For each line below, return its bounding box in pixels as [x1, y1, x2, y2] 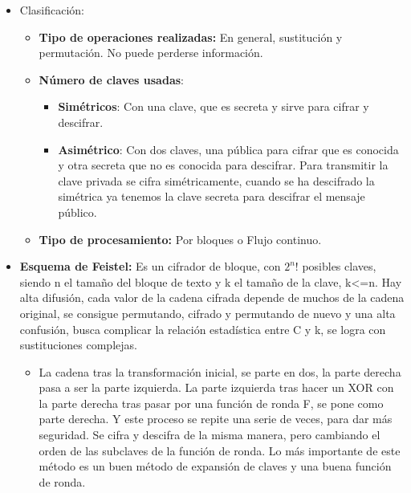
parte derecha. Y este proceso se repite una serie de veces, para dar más [39, 410, 393, 427]
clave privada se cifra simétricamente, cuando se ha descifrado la [58, 172, 375, 189]
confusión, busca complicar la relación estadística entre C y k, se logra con [19, 320, 386, 337]
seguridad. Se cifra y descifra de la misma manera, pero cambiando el [39, 426, 380, 443]
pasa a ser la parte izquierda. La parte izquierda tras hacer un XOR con [39, 379, 394, 396]
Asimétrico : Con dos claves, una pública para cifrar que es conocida [58, 141, 399, 157]
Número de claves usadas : [39, 71, 184, 88]
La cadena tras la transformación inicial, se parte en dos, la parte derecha [39, 363, 401, 380]
